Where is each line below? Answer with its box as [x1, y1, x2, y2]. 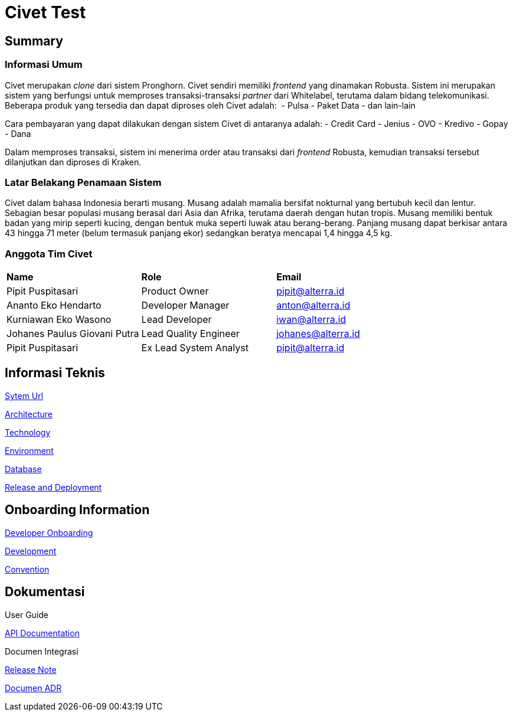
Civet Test [5, 2, 86, 22]
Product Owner [141, 285, 209, 297]
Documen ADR [5, 682, 62, 693]
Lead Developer [141, 313, 212, 326]
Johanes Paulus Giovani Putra [6, 328, 139, 340]
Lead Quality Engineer [141, 328, 240, 340]
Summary [5, 33, 63, 48]
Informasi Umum [5, 58, 83, 71]
